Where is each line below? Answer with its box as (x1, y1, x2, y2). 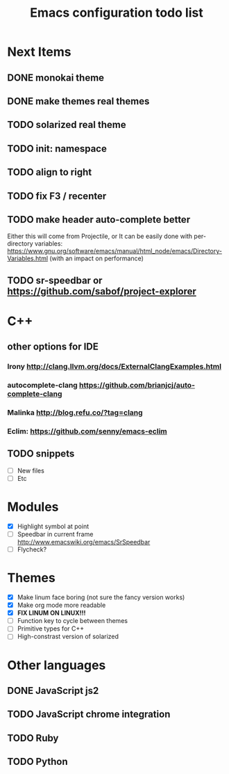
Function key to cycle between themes (17, 617, 128, 625)
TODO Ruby (7, 732, 59, 744)
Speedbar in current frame (17, 530, 94, 538)
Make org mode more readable (17, 601, 106, 610)
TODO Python (7, 756, 68, 768)
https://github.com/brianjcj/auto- (78, 381, 196, 390)
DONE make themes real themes (7, 95, 150, 107)
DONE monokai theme (7, 72, 105, 84)
